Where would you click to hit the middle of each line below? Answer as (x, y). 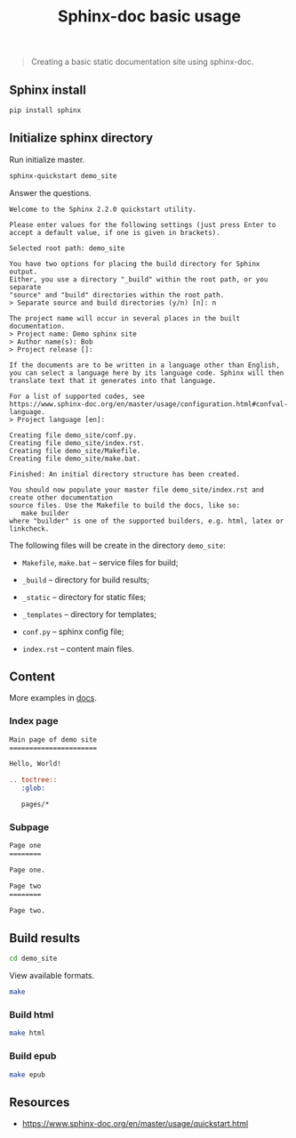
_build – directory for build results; (85, 580)
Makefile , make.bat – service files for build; (100, 562)
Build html (32, 1014)
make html (28, 1033)
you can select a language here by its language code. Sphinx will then (147, 373)
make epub (28, 1075)
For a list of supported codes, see (77, 396)
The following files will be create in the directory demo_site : (117, 545)
